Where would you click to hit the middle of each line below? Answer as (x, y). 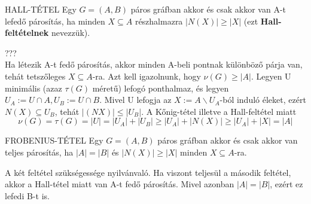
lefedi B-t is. (27, 195)
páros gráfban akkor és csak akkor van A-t (208, 9)
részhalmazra (159, 21)
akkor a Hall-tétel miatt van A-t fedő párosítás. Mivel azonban (120, 184)
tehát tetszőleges (35, 76)
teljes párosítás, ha (39, 152)
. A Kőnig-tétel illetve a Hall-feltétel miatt (219, 111)
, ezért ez (286, 184)
